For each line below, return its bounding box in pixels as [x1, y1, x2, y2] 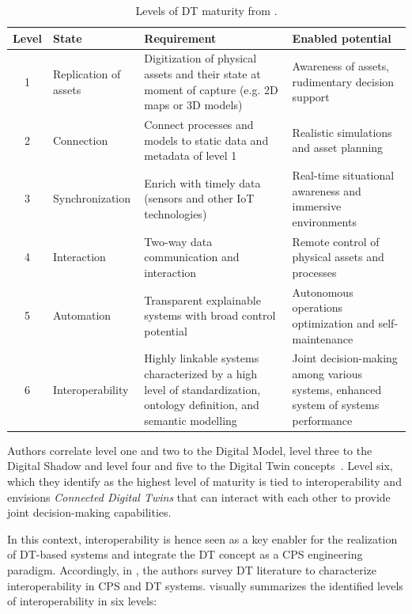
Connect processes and [144, 116, 254, 133]
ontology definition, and [144, 396, 259, 413]
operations [292, 299, 343, 316]
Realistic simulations [292, 123, 392, 140]
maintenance [292, 330, 353, 347]
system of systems [292, 396, 380, 413]
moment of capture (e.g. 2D [144, 81, 278, 97]
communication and [144, 248, 240, 265]
